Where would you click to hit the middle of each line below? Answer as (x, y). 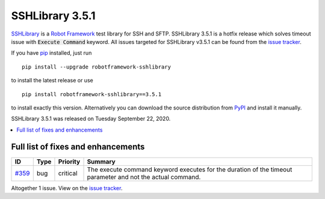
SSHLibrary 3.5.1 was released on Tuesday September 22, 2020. (91, 119)
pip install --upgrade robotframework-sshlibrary (97, 67)
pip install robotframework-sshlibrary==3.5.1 (92, 94)
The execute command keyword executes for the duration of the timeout (190, 170)
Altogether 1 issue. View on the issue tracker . (67, 188)
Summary (101, 161)
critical (68, 173)
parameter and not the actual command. (144, 177)
